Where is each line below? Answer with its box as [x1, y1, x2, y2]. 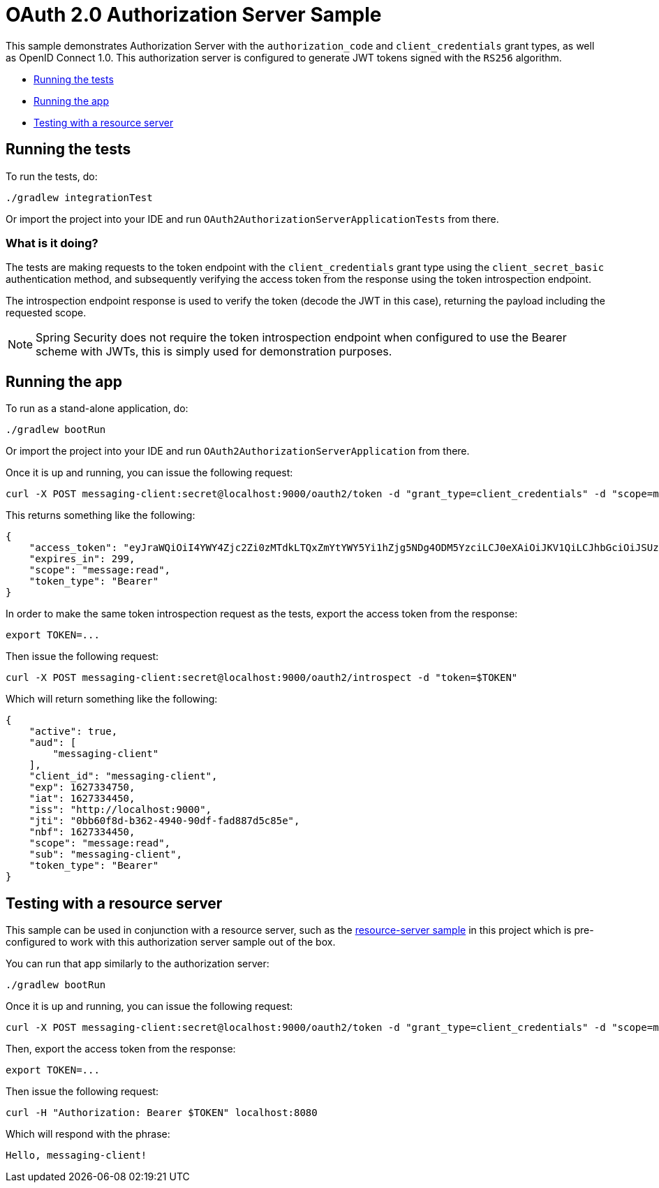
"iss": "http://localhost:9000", [29, 804, 212, 816]
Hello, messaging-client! [6, 1150, 147, 1161]
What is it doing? [6, 235, 98, 250]
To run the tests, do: [6, 170, 98, 182]
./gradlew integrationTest [6, 191, 153, 203]
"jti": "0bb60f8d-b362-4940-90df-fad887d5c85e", [29, 815, 300, 827]
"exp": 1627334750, [29, 782, 135, 793]
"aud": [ [29, 737, 77, 749]
